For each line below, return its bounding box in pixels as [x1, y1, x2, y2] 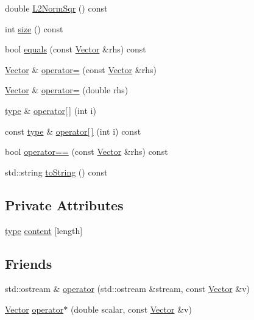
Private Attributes [5, 195, 124, 214]
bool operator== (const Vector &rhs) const [5, 145, 168, 158]
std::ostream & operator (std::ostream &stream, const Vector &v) [5, 282, 250, 295]
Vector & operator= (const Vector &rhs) [5, 63, 157, 76]
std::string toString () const [5, 165, 108, 178]
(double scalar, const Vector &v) [70, 302, 192, 315]
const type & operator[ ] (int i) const [5, 124, 141, 137]
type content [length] [5, 224, 83, 236]
